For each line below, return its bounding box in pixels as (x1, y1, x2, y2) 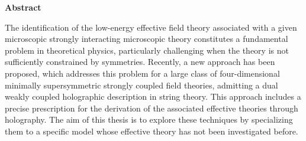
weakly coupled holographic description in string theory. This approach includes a (5, 90, 301, 103)
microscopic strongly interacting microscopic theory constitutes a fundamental (5, 32, 288, 45)
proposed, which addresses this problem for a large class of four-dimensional (5, 67, 280, 79)
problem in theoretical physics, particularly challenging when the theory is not (5, 44, 289, 56)
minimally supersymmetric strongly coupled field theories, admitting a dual (5, 78, 278, 91)
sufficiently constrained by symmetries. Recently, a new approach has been (5, 55, 275, 68)
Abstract (5, 1, 41, 13)
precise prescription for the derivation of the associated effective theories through (5, 101, 298, 114)
